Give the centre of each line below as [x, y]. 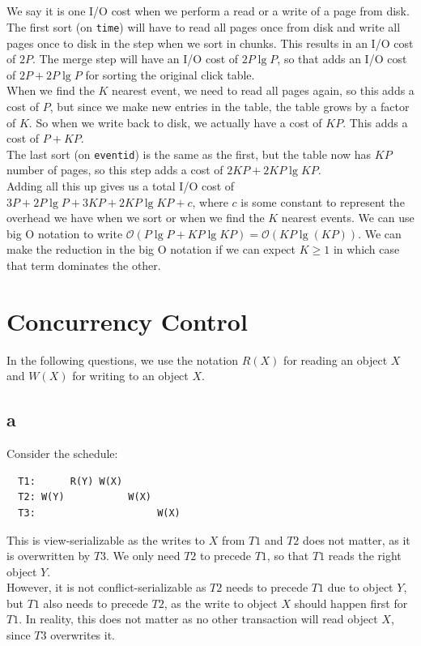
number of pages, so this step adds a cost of [115, 170]
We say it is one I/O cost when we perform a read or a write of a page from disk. [208, 11]
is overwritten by [49, 556]
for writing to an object [130, 376]
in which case [366, 249]
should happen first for [351, 603]
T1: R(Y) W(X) [70, 481]
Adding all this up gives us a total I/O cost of [121, 186]
